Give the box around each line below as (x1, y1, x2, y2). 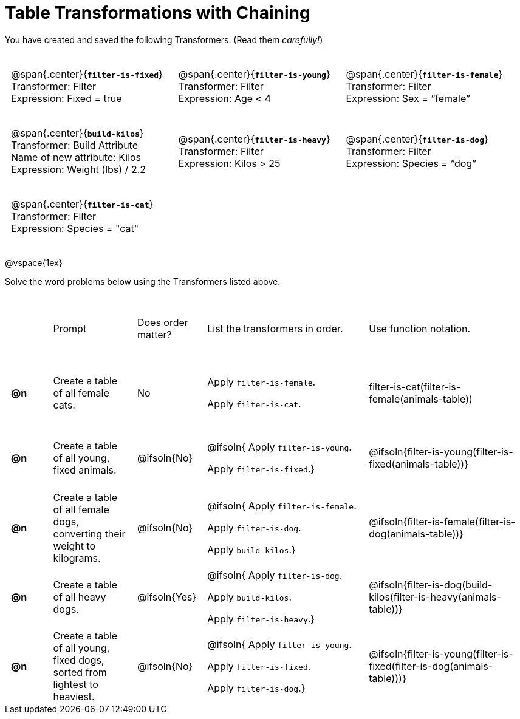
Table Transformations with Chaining (5, 2, 310, 23)
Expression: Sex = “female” (346, 92, 470, 105)
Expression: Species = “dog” (346, 157, 477, 169)
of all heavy (53, 591, 106, 604)
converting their (53, 527, 126, 540)
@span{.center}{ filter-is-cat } (11, 197, 154, 210)
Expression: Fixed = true (11, 92, 122, 105)
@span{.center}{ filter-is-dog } (346, 132, 488, 145)
